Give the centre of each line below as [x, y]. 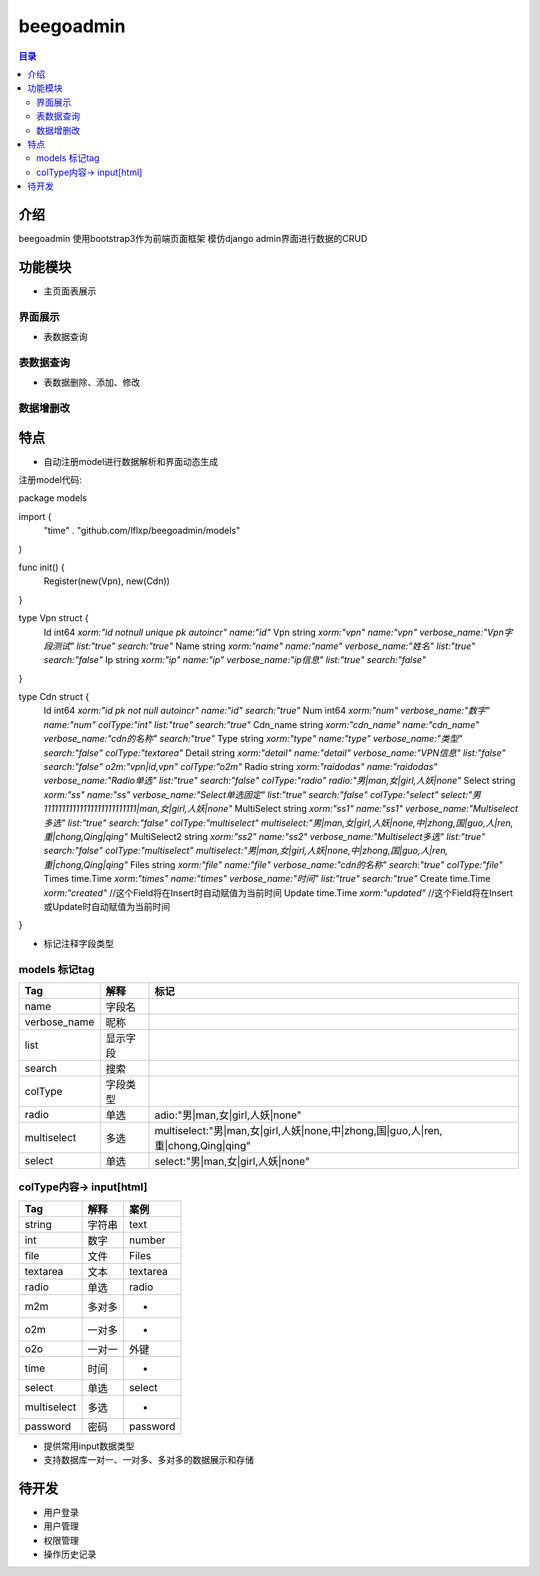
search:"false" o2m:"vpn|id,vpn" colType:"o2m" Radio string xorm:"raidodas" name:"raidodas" [240, 767]
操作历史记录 [70, 1554]
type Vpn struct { [53, 618]
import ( [35, 516]
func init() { [41, 567]
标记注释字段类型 [78, 943]
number [147, 1240]
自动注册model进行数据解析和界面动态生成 [131, 461]
